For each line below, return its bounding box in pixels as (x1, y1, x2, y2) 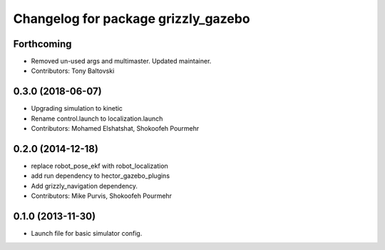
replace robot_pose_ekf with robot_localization (31, 161, 169, 171)
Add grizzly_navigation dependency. (31, 181, 138, 190)
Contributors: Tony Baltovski (31, 66, 115, 75)
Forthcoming (13, 38, 72, 50)
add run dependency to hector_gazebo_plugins (31, 171, 170, 180)
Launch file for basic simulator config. (31, 229, 143, 238)
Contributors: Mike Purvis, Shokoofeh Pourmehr (31, 191, 173, 200)
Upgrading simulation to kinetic (31, 104, 123, 113)
